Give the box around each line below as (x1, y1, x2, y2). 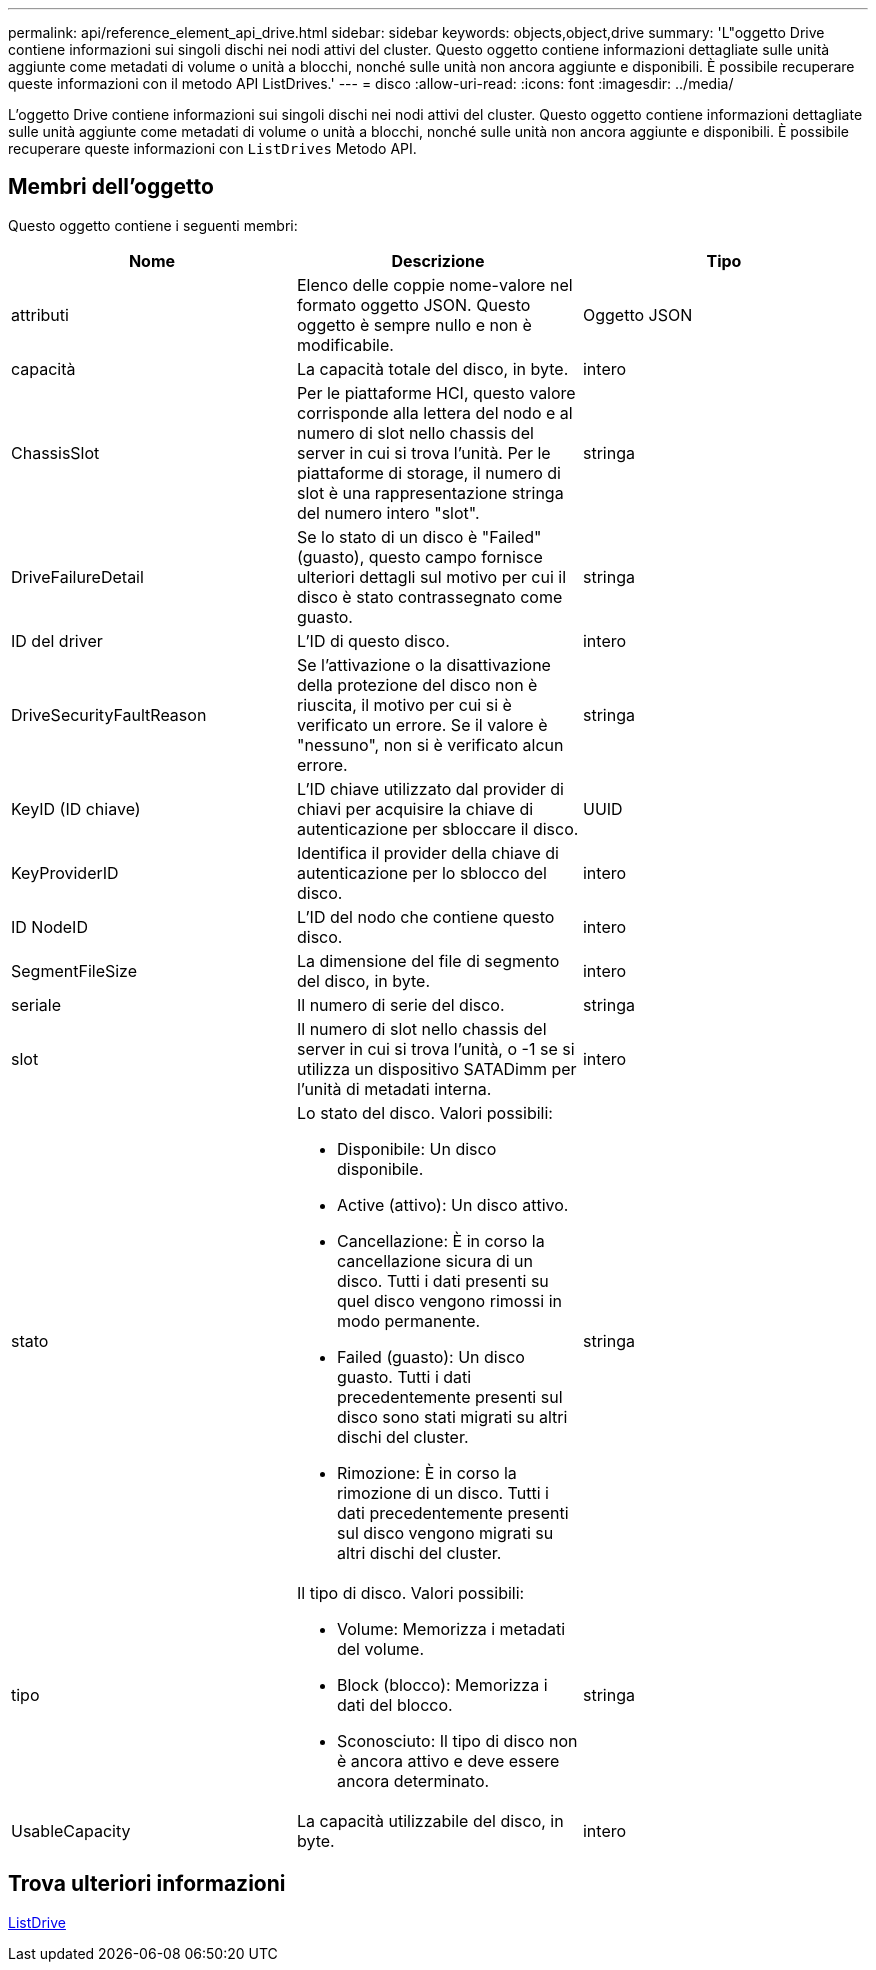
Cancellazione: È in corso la (336, 1230, 545, 1251)
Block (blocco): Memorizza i (336, 1674, 548, 1695)
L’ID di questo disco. (296, 630, 450, 651)
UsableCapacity (11, 1820, 131, 1841)
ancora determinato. (336, 1770, 490, 1791)
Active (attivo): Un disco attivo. (336, 1194, 569, 1215)
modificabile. (296, 334, 394, 355)
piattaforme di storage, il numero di (296, 462, 561, 483)
